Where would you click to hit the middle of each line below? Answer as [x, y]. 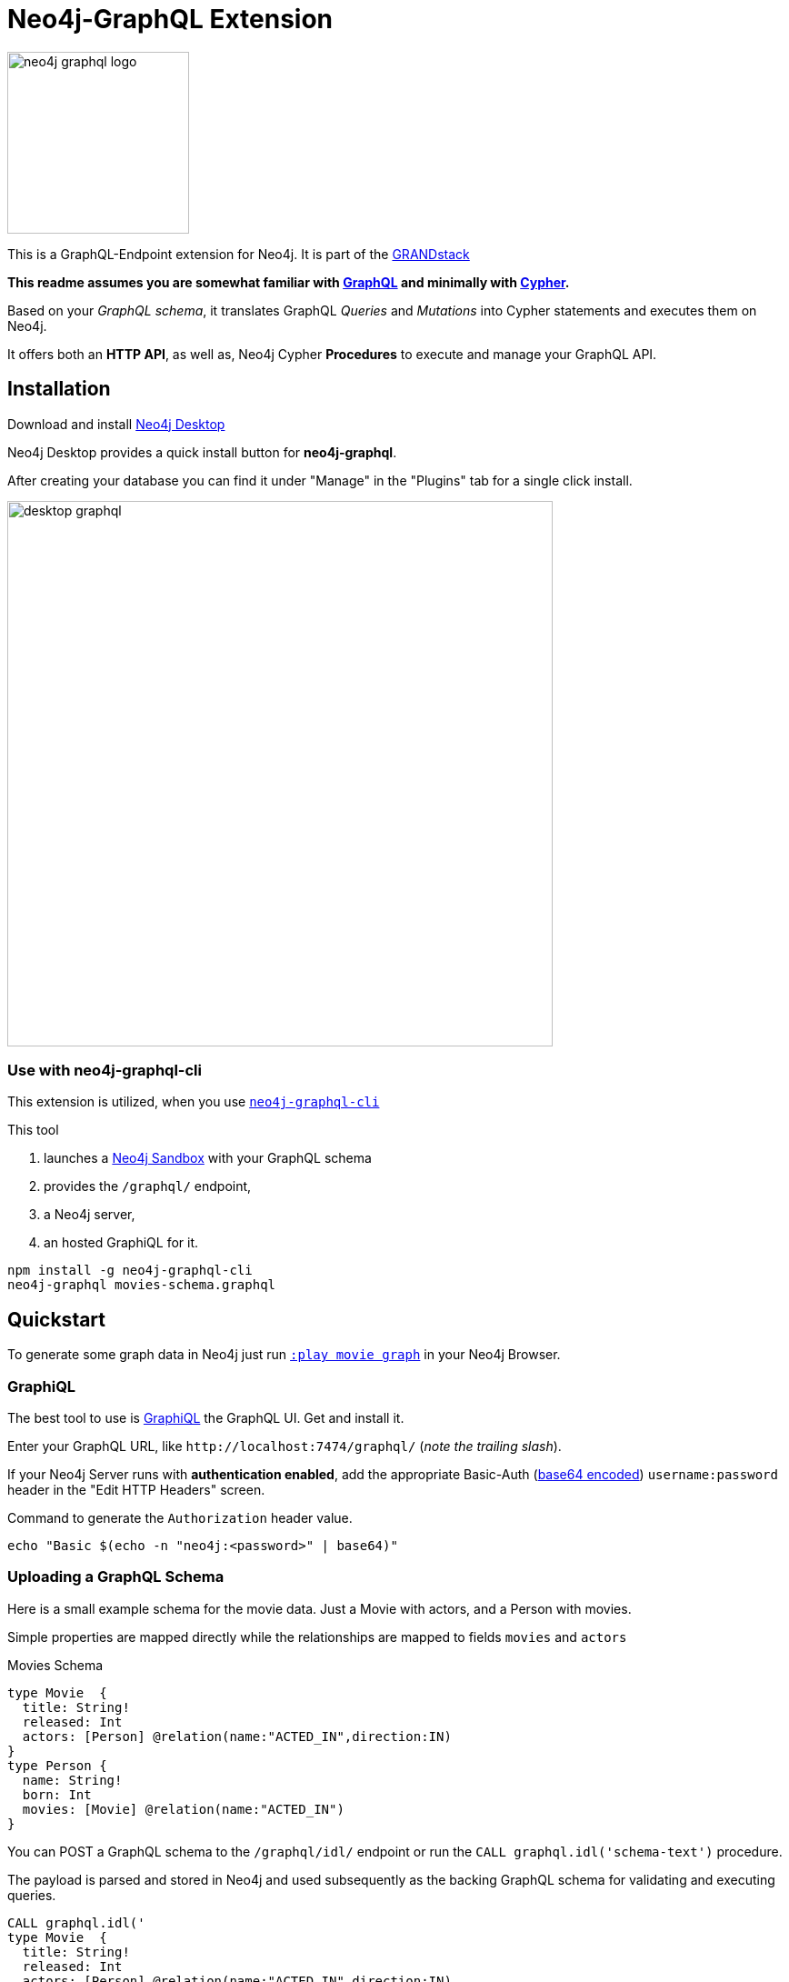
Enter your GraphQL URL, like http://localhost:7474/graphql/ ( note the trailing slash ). [285, 1446]
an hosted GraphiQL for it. [121, 1243]
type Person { [57, 1765]
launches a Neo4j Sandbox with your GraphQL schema [208, 1158]
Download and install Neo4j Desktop [116, 424]
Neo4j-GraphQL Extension [170, 19]
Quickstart [57, 1319]
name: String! [72, 1780]
